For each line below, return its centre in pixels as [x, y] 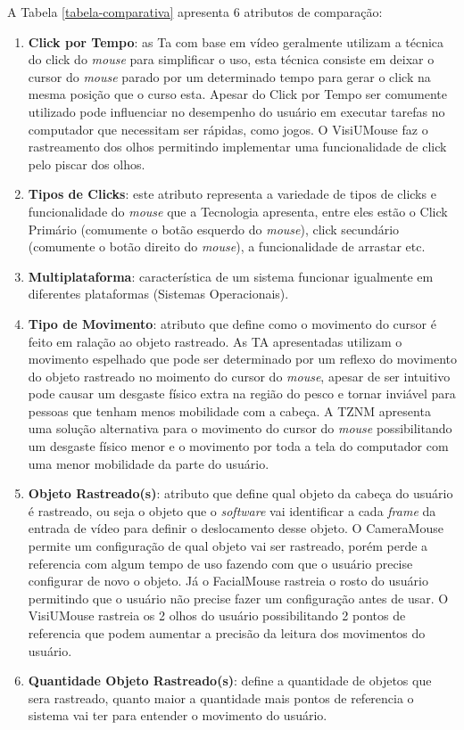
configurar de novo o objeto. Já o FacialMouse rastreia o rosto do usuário [228, 581]
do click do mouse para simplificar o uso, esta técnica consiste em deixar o [231, 59]
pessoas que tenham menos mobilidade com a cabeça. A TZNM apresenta [229, 410]
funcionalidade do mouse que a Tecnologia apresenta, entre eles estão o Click [238, 211]
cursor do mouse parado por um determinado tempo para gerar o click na [229, 76]
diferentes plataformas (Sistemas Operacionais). [158, 294]
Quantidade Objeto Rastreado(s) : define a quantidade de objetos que [230, 681]
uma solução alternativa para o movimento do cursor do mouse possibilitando [240, 428]
